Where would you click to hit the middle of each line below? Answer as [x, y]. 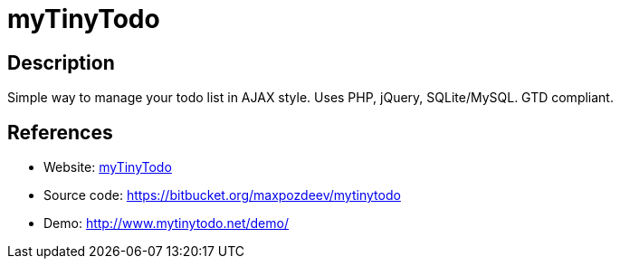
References [60, 132]
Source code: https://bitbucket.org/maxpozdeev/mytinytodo [222, 195]
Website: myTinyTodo [108, 167]
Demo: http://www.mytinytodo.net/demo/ [166, 223]
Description [61, 62]
